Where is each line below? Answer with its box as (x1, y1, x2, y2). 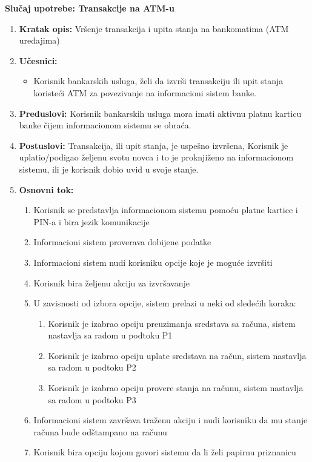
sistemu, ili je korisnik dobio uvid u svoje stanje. (19, 162, 199, 175)
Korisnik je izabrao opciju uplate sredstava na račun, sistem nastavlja (48, 349, 307, 361)
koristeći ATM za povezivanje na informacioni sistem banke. (33, 86, 256, 99)
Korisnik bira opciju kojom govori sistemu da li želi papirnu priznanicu (33, 446, 296, 458)
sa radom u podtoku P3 (48, 393, 136, 406)
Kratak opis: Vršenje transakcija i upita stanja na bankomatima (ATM (19, 22, 289, 35)
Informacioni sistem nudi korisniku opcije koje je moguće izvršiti (33, 256, 273, 268)
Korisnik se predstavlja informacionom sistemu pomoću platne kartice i (33, 203, 298, 216)
